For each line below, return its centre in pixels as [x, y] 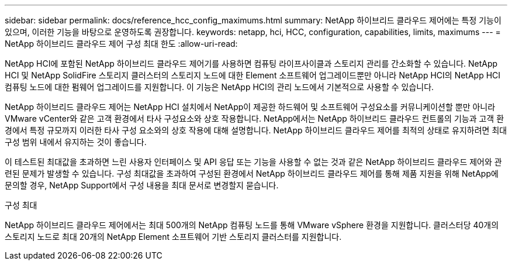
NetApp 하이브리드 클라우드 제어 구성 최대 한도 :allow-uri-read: [121, 44]
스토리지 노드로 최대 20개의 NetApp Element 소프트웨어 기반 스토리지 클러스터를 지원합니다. [173, 237]
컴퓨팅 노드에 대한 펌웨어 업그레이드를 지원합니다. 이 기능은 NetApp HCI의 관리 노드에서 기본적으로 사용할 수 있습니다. [219, 87]
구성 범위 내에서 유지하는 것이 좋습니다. [76, 142]
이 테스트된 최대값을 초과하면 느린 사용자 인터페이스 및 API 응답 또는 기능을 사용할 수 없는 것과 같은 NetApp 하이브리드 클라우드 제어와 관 [253, 162]
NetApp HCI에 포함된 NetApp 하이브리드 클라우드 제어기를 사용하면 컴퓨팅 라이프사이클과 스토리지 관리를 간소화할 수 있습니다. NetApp [251, 63]
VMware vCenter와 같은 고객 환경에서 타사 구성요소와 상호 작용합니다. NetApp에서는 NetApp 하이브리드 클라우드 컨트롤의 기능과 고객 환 [255, 118]
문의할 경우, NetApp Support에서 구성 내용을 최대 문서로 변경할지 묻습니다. [142, 185]
